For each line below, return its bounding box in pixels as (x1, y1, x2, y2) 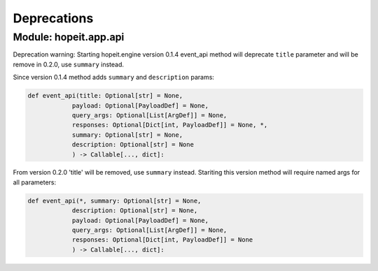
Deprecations (13, 10, 94, 26)
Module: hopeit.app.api (13, 31, 125, 43)
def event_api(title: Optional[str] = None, (27, 91, 183, 100)
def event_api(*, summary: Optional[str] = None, (27, 196, 202, 205)
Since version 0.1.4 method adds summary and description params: (13, 73, 215, 82)
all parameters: (13, 178, 57, 186)
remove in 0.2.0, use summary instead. (13, 60, 125, 68)
